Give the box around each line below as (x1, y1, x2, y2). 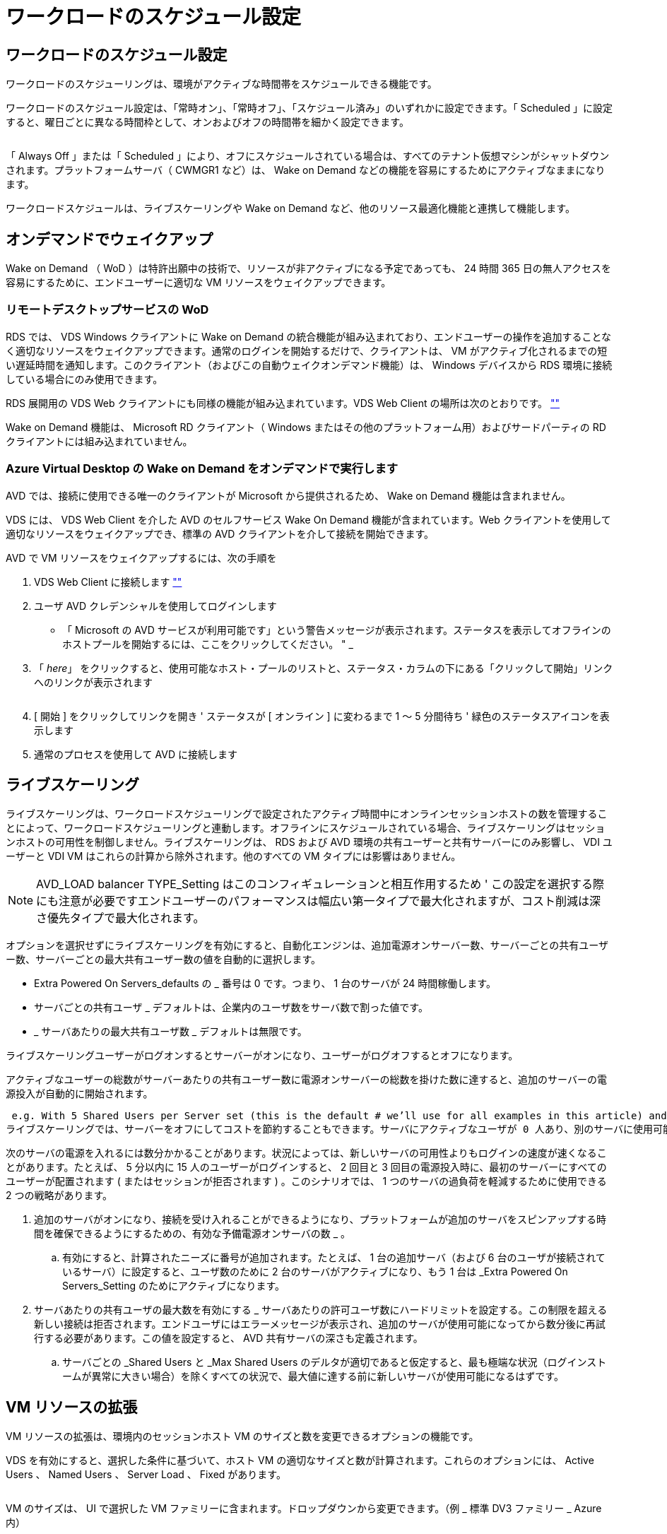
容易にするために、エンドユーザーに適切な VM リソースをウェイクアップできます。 (6, 276, 391, 289)
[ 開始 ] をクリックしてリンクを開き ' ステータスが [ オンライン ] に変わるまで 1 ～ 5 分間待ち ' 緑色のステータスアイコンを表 (34, 709, 610, 722)
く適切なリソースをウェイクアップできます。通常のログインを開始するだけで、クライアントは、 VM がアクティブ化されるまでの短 (6, 344, 608, 357)
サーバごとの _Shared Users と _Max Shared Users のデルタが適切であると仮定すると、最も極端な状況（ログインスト (62, 1356, 607, 1369)
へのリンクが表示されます (34, 675, 153, 688)
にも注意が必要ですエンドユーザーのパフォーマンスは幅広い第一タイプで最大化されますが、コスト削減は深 (36, 894, 601, 909)
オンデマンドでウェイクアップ (6, 230, 213, 248)
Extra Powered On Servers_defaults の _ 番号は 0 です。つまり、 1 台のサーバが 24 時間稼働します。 (34, 977, 496, 990)
